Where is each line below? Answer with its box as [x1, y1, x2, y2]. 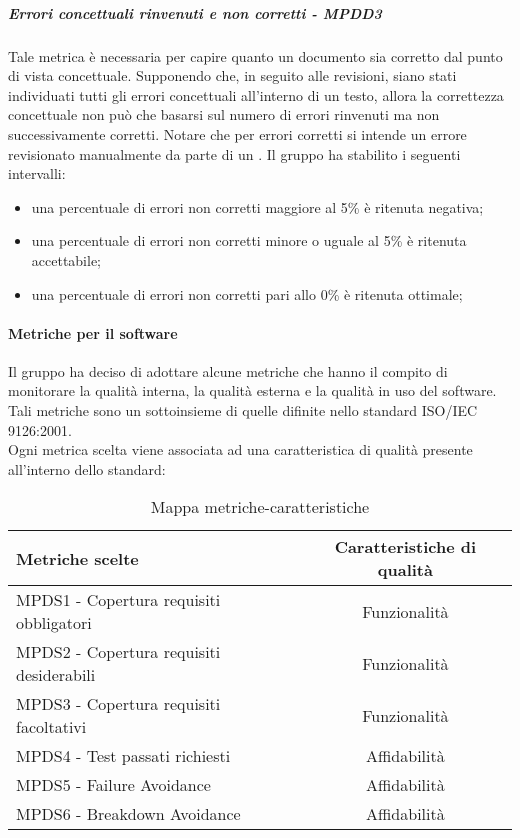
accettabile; [31, 249, 102, 270]
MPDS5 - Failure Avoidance [16, 773, 211, 797]
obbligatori [16, 611, 92, 635]
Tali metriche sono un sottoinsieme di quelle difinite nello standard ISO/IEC [8, 400, 478, 421]
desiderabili [16, 663, 96, 687]
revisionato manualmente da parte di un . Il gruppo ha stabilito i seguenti [8, 143, 461, 164]
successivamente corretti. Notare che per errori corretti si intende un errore [8, 123, 467, 144]
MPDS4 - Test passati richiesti [16, 744, 231, 768]
